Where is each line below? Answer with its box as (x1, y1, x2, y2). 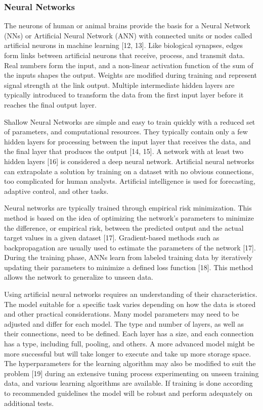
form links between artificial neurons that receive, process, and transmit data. (4, 50, 245, 60)
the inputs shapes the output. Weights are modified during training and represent (4, 70, 257, 80)
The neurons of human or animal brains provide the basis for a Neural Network (4, 20, 250, 31)
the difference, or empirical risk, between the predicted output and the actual (4, 222, 244, 233)
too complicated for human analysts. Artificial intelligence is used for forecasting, (4, 176, 255, 186)
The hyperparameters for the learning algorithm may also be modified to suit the (4, 358, 256, 369)
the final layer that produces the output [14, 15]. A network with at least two (4, 146, 244, 157)
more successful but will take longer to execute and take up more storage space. (4, 348, 251, 358)
